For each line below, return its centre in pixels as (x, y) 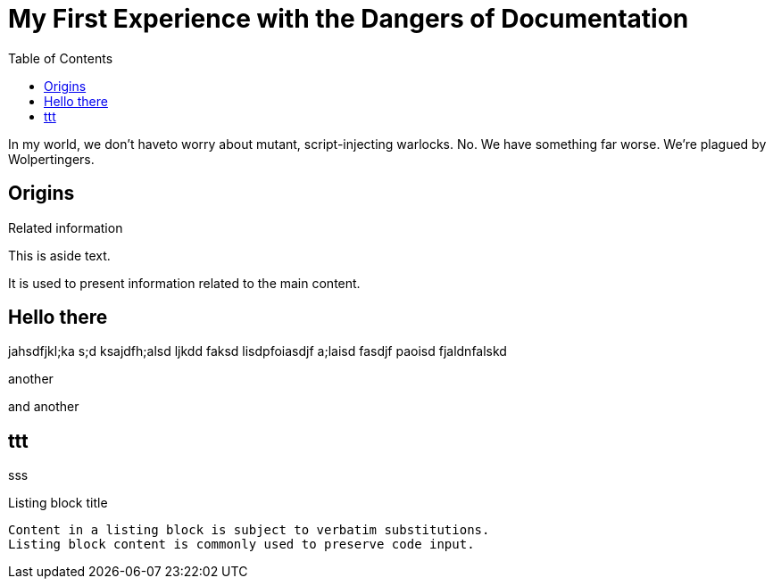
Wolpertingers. (51, 159)
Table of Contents (61, 58)
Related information (66, 227)
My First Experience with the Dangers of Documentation (349, 19)
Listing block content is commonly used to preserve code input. (241, 545)
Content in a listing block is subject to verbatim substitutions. (249, 530)
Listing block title (58, 503)
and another (44, 407)
